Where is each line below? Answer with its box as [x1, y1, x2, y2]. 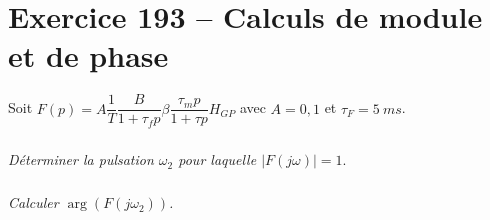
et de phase [8, 35, 169, 76]
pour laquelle [178, 149, 257, 170]
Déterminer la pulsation [8, 149, 154, 170]
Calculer [8, 192, 59, 213]
